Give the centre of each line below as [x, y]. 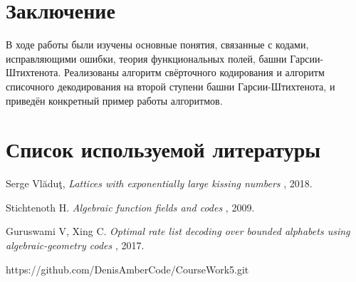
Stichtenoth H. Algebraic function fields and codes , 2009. [130, 207]
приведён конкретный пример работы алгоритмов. [114, 100]
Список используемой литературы [163, 149]
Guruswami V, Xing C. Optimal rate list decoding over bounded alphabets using [178, 231]
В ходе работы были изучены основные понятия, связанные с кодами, [157, 45]
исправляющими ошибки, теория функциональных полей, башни [146, 58]
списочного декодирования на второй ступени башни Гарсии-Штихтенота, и [171, 86]
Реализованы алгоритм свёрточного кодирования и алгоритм [194, 72]
